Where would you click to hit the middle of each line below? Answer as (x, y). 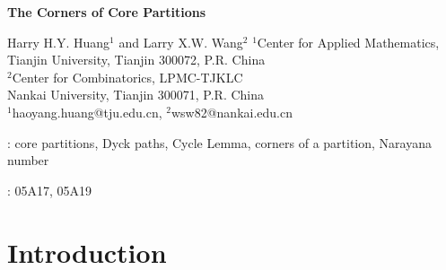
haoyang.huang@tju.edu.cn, (87, 112)
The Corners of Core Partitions (107, 12)
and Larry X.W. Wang (181, 42)
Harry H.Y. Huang (59, 42)
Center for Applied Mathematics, (348, 42)
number (28, 160)
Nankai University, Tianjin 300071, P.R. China (136, 95)
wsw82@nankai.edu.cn (232, 112)
